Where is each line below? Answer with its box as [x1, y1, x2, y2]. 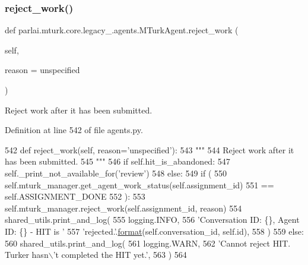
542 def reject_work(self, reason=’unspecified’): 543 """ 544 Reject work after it [5, 143, 294, 156]
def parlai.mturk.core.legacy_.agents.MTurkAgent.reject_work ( [5, 24, 239, 36]
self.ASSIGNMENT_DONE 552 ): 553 [5, 190, 145, 203]
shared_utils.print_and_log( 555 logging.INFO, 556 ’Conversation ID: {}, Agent [5, 213, 300, 226]
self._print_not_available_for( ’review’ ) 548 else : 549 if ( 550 [5, 166, 227, 179]
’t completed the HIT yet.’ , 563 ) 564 [53, 248, 187, 261]
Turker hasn [5, 248, 49, 261]
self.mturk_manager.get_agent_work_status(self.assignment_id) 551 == [5, 178, 274, 191]
